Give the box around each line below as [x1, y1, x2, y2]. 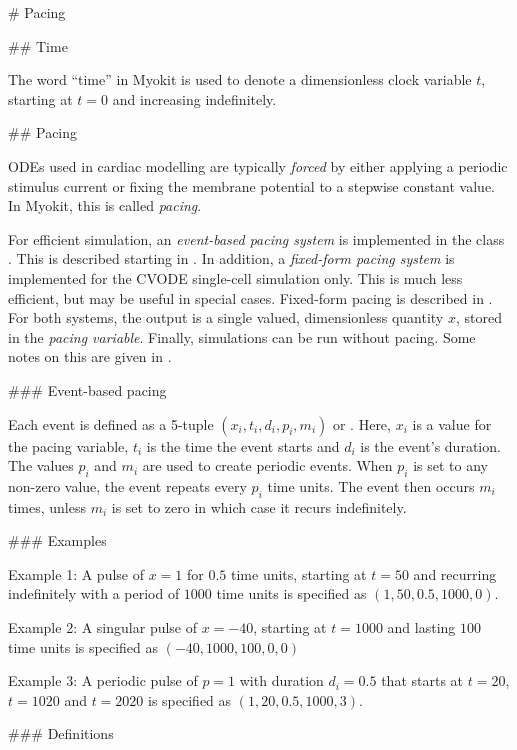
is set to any [413, 455, 488, 476]
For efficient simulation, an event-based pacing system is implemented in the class [8, 228, 505, 249]
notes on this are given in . [8, 346, 172, 367]
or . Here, [332, 413, 391, 434]
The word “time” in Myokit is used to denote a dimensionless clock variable [8, 69, 472, 90]
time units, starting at [231, 563, 367, 584]
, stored [455, 307, 502, 328]
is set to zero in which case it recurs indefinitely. [111, 496, 407, 517]
